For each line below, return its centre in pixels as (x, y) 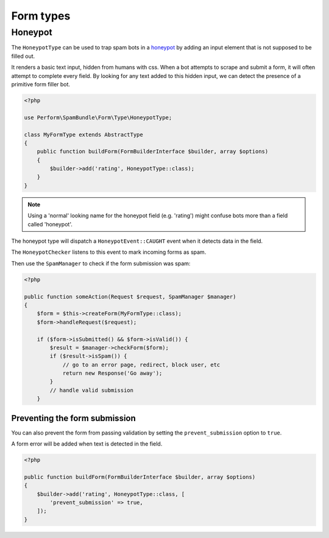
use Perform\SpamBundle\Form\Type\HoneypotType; (98, 117)
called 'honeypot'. (50, 224)
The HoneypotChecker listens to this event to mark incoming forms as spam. (109, 252)
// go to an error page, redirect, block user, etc (141, 365)
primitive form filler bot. (41, 84)
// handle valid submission (92, 390)
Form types (41, 16)
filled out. (23, 56)
